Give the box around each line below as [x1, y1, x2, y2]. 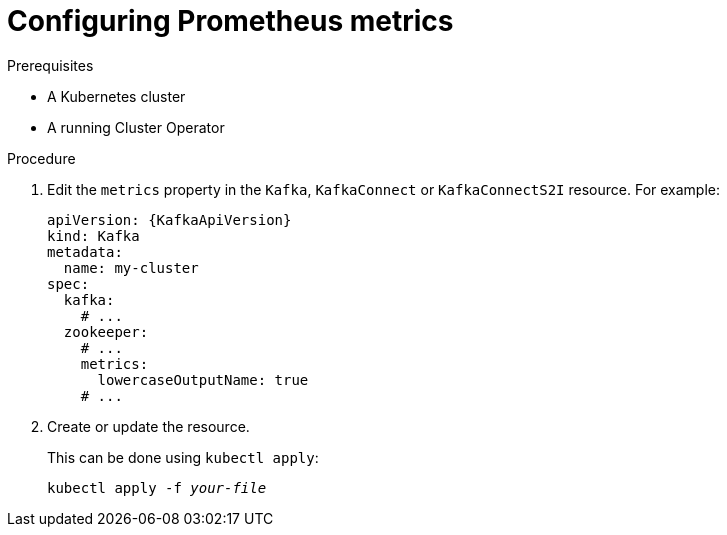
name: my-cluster [63, 259, 199, 276]
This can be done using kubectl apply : [47, 448, 319, 466]
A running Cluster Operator [47, 118, 225, 136]
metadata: [47, 243, 123, 260]
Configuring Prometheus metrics [7, 4, 454, 38]
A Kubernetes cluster [47, 87, 186, 105]
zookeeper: [63, 323, 149, 340]
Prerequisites [7, 56, 94, 74]
